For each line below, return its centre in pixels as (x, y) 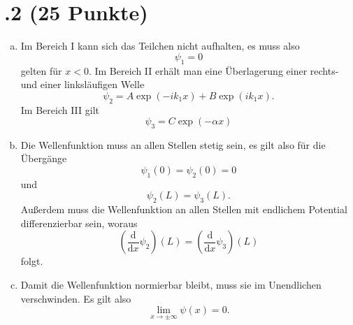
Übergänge (44, 158)
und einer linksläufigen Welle (82, 84)
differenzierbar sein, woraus (79, 223)
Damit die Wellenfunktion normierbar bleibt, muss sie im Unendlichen (171, 285)
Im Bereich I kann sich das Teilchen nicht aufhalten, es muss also (160, 46)
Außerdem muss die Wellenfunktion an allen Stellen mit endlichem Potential (184, 209)
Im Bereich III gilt (60, 109)
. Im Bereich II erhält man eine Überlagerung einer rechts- (214, 70)
